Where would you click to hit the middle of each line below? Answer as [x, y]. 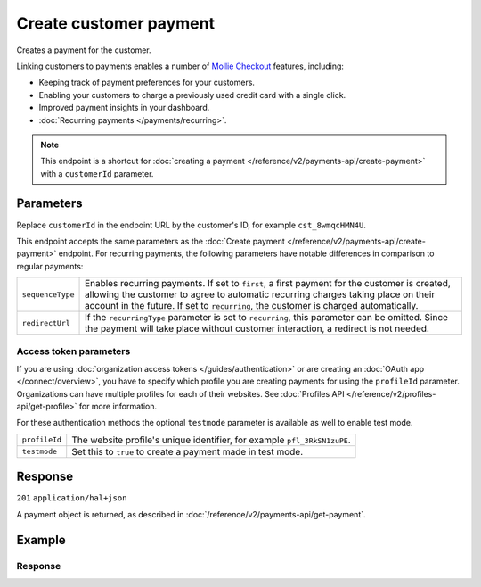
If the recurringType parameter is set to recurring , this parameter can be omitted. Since [267, 318]
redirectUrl [46, 322]
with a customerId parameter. [97, 173]
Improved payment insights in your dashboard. [124, 108]
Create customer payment [116, 23]
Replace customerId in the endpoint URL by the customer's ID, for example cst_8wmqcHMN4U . [192, 225]
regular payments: [50, 266]
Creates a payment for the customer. [84, 50]
